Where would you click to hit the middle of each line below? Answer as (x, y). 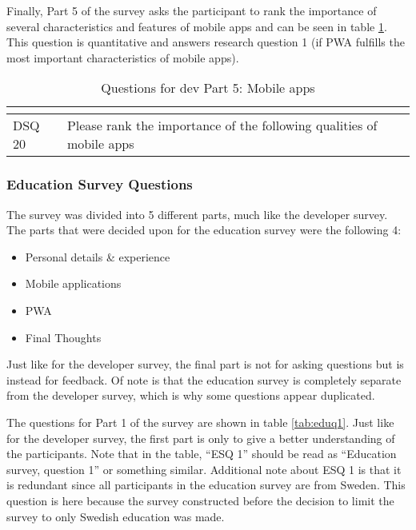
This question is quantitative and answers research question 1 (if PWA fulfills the (206, 42)
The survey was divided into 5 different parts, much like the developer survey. (197, 214)
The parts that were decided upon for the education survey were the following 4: (204, 230)
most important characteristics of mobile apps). (123, 57)
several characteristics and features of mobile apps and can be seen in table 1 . (197, 26)
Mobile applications (73, 283)
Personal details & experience (98, 256)
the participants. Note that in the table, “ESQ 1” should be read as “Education (202, 454)
